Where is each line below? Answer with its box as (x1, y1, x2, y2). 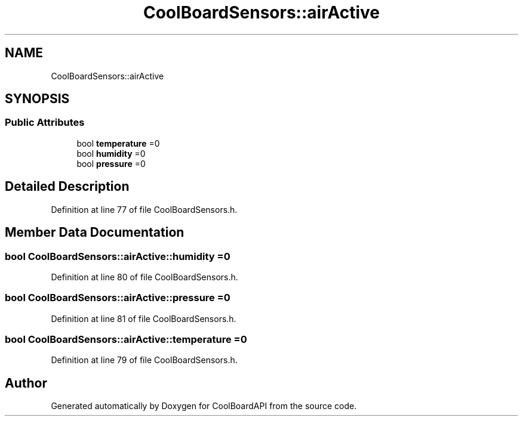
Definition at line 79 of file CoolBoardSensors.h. (51, 355, 238, 366)
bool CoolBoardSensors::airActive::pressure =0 (5, 292, 230, 304)
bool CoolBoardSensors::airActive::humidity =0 (5, 250, 230, 262)
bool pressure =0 (76, 158, 146, 169)
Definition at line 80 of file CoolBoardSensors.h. (51, 271, 238, 282)
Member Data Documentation (5, 225, 184, 240)
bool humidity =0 (76, 148, 146, 159)
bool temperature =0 (76, 138, 160, 148)
